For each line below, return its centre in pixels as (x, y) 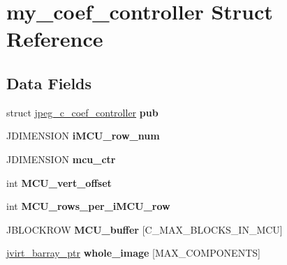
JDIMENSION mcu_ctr (61, 159)
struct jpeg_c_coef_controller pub (82, 112)
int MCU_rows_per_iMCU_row (88, 206)
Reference (55, 39)
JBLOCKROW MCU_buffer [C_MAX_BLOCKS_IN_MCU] (145, 229)
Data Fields (49, 83)
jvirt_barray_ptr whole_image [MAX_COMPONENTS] (133, 253)
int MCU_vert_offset (59, 182)
